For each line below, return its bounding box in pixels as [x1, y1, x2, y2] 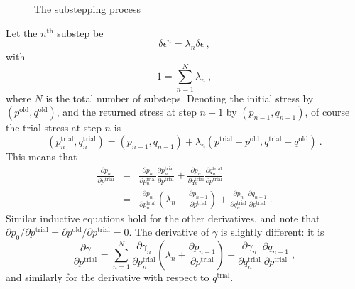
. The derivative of [129, 224, 209, 239]
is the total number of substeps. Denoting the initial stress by [45, 90, 314, 105]
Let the [6, 25, 38, 40]
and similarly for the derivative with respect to [6, 270, 209, 285]
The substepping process [34, 1, 141, 16]
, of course [305, 104, 350, 119]
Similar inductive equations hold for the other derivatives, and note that [6, 210, 320, 225]
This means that [6, 148, 77, 163]
